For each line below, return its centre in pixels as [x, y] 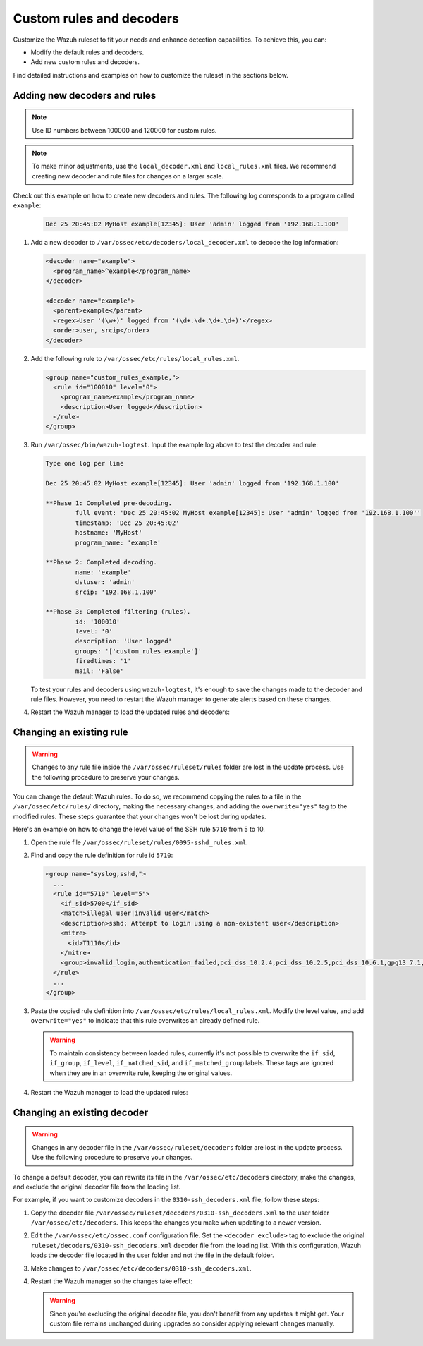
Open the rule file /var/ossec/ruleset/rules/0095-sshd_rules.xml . [139, 842]
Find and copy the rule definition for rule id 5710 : [102, 855]
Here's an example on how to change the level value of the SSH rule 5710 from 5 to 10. [139, 830]
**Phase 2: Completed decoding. [102, 562]
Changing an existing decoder [81, 1112]
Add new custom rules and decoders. [85, 62]
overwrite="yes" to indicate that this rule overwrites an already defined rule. [145, 1020]
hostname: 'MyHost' [109, 533]
